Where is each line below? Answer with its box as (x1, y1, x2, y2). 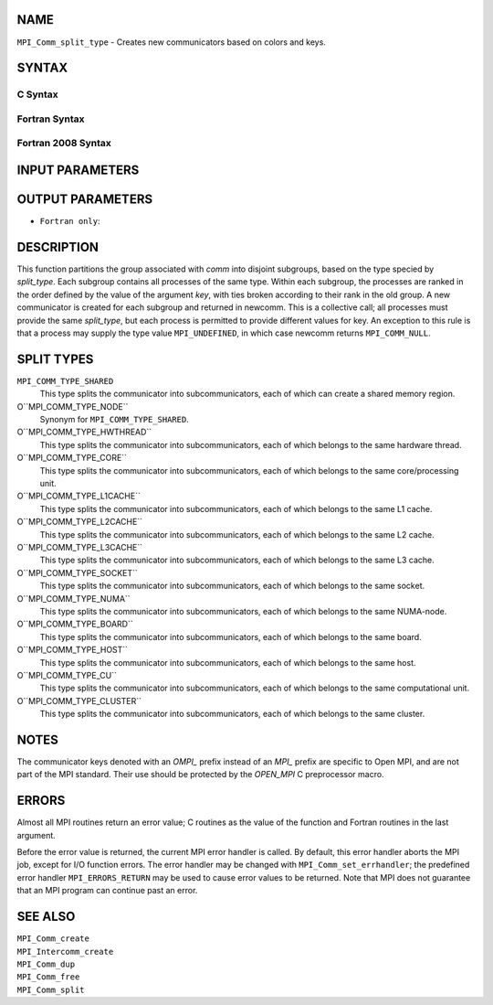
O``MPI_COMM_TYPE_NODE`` (16, 401, 129, 412)
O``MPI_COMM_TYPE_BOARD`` (16, 618, 133, 630)
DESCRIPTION (16, 239, 100, 255)
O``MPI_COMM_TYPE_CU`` (16, 669, 118, 680)
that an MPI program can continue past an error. (16, 885, 198, 896)
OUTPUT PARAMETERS (16, 192, 153, 208)
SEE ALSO (16, 909, 76, 925)
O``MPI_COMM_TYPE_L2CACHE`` (16, 517, 143, 528)
